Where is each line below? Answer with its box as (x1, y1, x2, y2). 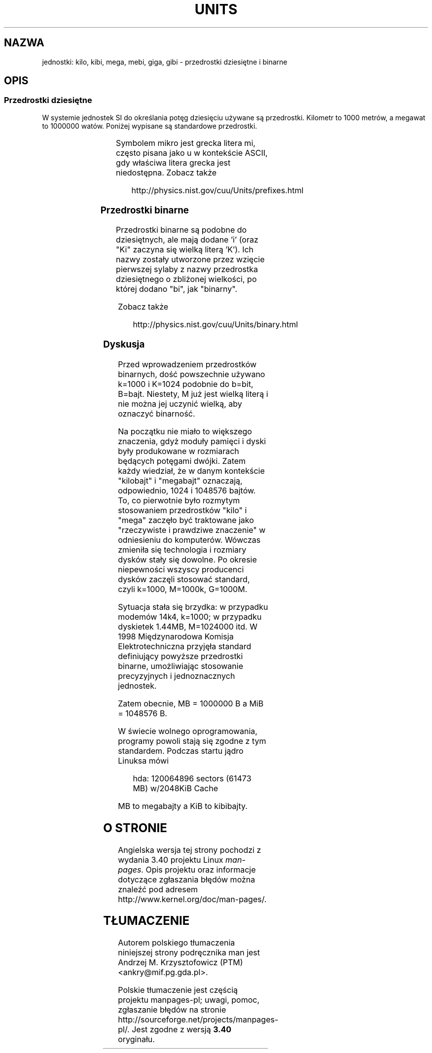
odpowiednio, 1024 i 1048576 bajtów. (118, 485, 256, 495)
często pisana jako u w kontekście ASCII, (116, 147, 268, 158)
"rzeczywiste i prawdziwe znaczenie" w (118, 525, 266, 535)
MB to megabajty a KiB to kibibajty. (118, 801, 248, 811)
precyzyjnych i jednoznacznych (118, 670, 235, 681)
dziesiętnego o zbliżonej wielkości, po (116, 274, 257, 284)
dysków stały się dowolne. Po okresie (118, 554, 257, 564)
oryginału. (118, 1034, 155, 1045)
